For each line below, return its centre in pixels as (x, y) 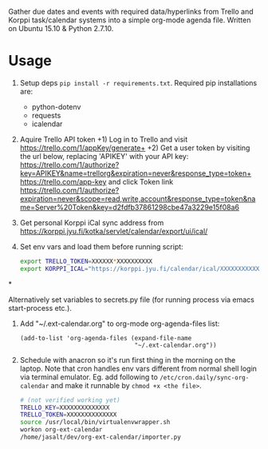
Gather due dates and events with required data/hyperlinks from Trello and (131, 12)
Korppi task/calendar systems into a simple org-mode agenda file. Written (130, 20)
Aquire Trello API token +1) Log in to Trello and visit (104, 139)
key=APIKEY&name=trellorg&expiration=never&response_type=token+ (136, 173)
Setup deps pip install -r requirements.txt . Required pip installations (138, 82)
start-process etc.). (40, 308)
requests (46, 115)
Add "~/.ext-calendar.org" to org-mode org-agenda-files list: (120, 324)
